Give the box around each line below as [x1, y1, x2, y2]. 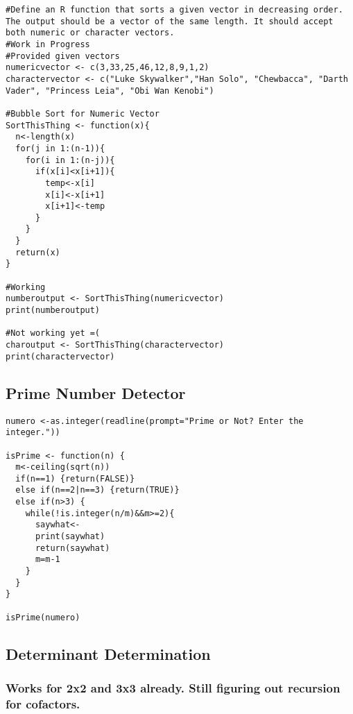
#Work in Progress [6, 39, 90, 49]
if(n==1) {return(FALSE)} [15, 473, 135, 484]
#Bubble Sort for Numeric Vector [6, 108, 160, 119]
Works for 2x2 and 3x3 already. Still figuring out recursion [6, 679, 341, 697]
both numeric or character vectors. [6, 28, 175, 38]
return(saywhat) [35, 543, 110, 553]
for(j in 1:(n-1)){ [15, 143, 105, 153]
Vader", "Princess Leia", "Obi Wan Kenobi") [6, 85, 214, 96]
